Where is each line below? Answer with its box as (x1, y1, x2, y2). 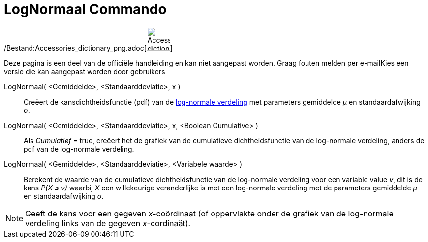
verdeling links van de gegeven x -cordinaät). (25, 218, 191, 228)
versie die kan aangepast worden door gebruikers (4, 67, 165, 76)
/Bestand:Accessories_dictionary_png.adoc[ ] (4, 43, 173, 52)
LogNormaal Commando (4, 1, 167, 18)
